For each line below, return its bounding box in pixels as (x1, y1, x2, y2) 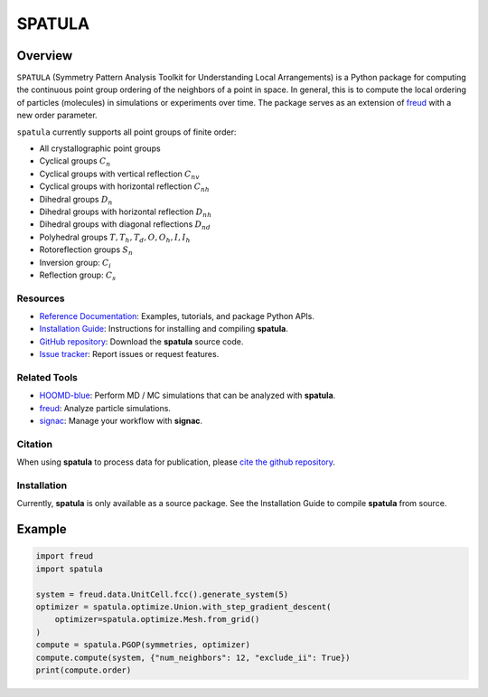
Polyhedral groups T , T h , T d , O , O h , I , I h (39, 231, 191, 244)
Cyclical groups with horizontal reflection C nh (39, 181, 210, 193)
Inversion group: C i (39, 257, 112, 270)
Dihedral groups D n (39, 193, 113, 207)
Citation (16, 438, 53, 450)
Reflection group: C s (39, 269, 117, 282)
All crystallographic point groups (39, 143, 162, 154)
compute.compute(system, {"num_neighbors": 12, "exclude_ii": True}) (35, 652, 351, 663)
